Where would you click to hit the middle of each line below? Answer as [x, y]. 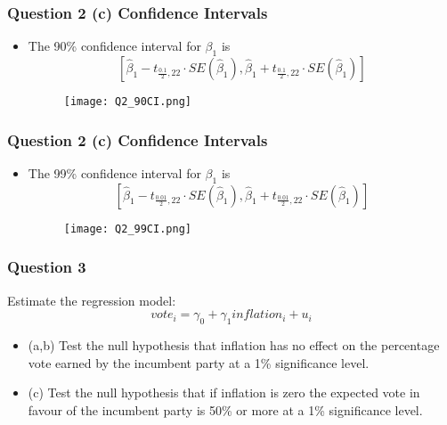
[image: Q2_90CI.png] [127, 102]
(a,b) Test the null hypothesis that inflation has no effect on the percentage [234, 344]
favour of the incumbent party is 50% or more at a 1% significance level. [225, 409]
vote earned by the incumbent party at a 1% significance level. [199, 362]
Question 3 [47, 267]
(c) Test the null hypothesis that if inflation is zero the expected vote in [224, 392]
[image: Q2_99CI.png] [127, 229]
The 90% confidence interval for [114, 46]
